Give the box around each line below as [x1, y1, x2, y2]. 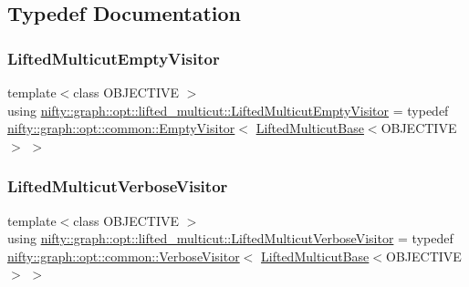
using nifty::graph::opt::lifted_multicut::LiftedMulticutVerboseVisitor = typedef [7, 229, 453, 248]
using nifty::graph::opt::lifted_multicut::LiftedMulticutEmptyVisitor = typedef [7, 100, 449, 119]
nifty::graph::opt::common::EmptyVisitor [7, 118, 235, 138]
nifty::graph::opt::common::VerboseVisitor [7, 246, 240, 265]
